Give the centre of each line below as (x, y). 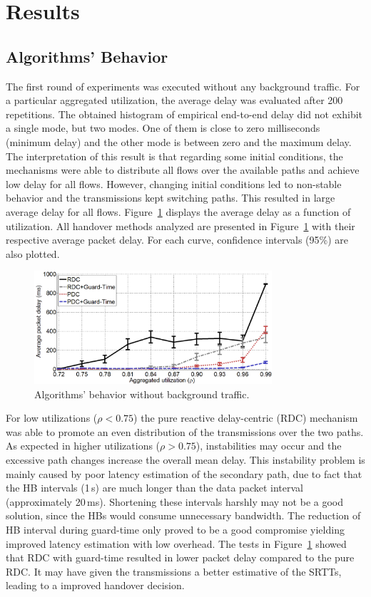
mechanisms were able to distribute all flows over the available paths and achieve (183, 170)
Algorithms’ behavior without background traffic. (142, 394)
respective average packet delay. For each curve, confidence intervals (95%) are (177, 240)
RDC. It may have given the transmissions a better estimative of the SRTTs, (174, 571)
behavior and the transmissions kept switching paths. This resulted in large (171, 198)
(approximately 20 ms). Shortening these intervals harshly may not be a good (174, 501)
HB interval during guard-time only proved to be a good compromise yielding (175, 529)
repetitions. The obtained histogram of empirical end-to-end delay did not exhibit (184, 114)
